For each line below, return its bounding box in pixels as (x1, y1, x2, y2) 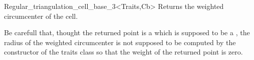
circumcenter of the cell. (4, 10, 78, 21)
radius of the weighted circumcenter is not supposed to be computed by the (4, 37, 236, 47)
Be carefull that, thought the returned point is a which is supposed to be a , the (4, 27, 250, 38)
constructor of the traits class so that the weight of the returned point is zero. (4, 47, 243, 57)
